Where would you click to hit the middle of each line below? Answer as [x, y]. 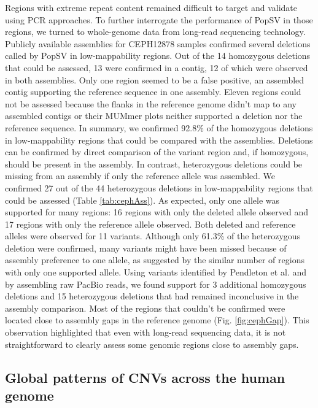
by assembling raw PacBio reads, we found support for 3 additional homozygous [156, 284]
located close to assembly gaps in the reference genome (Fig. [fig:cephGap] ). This [157, 320]
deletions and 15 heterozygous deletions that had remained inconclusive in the [152, 296]
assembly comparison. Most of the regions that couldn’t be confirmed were [145, 308]
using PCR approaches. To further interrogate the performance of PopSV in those [159, 19]
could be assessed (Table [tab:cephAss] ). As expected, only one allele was [142, 200]
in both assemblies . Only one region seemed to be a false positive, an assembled [155, 79]
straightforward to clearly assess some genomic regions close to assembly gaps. [152, 344]
